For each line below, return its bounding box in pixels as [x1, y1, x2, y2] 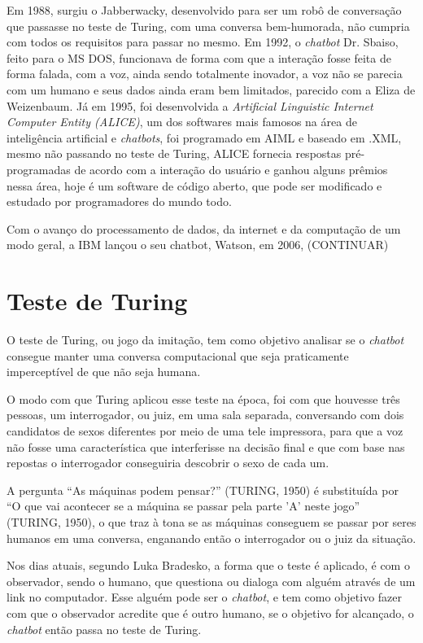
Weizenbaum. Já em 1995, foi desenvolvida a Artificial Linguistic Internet [7, 97, 373, 114]
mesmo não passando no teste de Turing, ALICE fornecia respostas [7, 145, 342, 162]
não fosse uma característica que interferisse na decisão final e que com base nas [7, 438, 405, 455]
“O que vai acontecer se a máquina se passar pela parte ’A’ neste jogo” [7, 497, 360, 514]
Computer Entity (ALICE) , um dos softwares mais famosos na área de [7, 113, 357, 130]
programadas [7, 160, 71, 177]
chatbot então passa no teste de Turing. [7, 620, 202, 637]
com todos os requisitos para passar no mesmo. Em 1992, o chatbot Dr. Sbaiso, [7, 33, 399, 50]
